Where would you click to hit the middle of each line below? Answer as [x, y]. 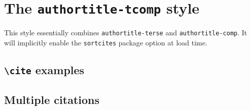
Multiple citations [52, 100]
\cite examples [44, 69]
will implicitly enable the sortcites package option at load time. [106, 42]
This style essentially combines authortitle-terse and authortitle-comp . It [126, 33]
